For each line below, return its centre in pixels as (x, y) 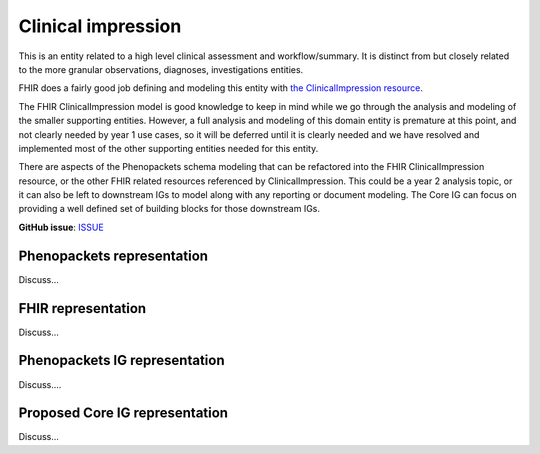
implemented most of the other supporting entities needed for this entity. (168, 148)
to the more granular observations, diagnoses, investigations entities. (161, 69)
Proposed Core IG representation (123, 413)
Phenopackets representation (113, 255)
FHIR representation (82, 308)
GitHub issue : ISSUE (61, 227)
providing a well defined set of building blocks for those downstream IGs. (169, 209)
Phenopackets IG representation (121, 360)
